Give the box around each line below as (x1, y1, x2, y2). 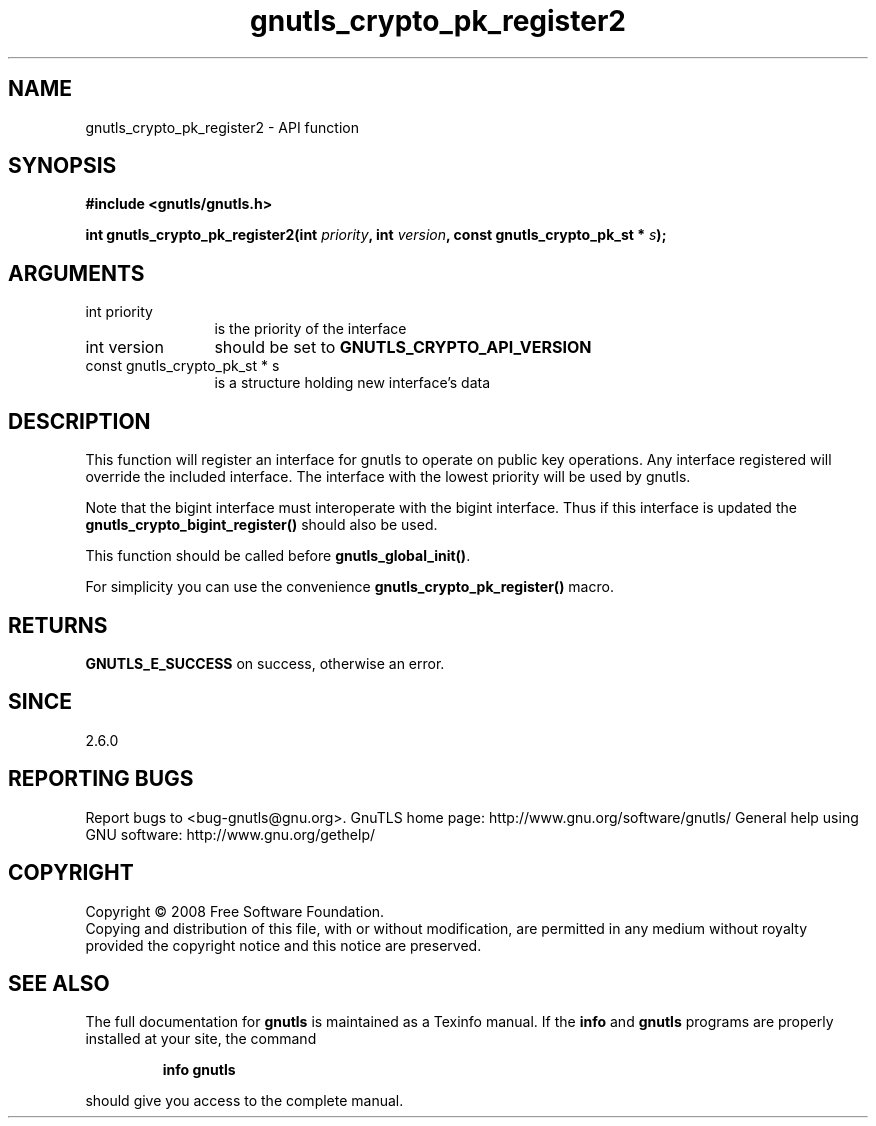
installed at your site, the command (85, 1030, 317, 1048)
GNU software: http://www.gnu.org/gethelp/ (85, 825, 376, 843)
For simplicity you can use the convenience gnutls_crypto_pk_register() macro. (85, 578, 614, 596)
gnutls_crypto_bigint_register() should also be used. (85, 516, 438, 534)
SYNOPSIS (8, 153, 117, 179)
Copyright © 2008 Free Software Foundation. (85, 902, 385, 920)
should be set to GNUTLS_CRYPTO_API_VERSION (214, 337, 592, 358)
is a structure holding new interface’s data (214, 374, 491, 392)
